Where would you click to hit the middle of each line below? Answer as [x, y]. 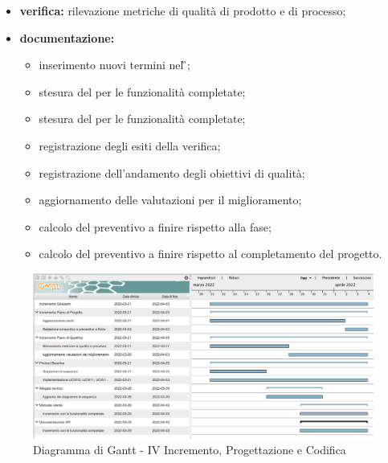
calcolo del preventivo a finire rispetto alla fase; [155, 226]
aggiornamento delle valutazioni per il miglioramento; [170, 200]
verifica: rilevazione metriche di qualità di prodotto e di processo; [183, 10]
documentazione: [67, 37]
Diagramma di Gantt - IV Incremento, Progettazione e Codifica [190, 450]
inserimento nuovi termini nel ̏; [114, 65]
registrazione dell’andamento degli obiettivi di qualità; [172, 172]
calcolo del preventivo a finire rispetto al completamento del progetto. [210, 254]
